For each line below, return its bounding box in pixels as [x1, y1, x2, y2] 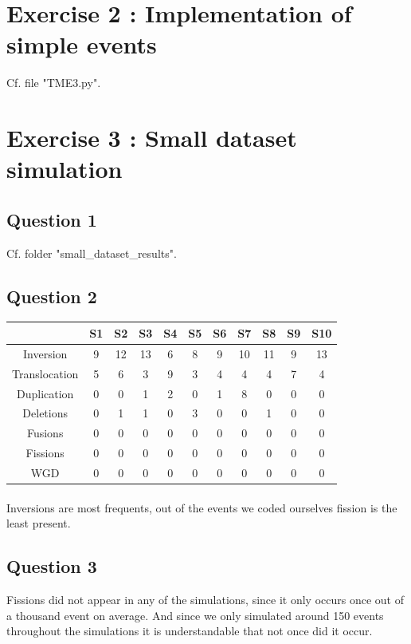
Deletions [22, 405, 68, 421]
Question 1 [6, 207, 97, 231]
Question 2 [6, 283, 97, 308]
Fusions [26, 425, 64, 441]
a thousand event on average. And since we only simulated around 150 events [6, 606, 384, 623]
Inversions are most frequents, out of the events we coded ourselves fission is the [6, 499, 397, 516]
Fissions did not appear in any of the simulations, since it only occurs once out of [6, 591, 404, 607]
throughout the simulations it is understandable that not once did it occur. [6, 622, 373, 639]
